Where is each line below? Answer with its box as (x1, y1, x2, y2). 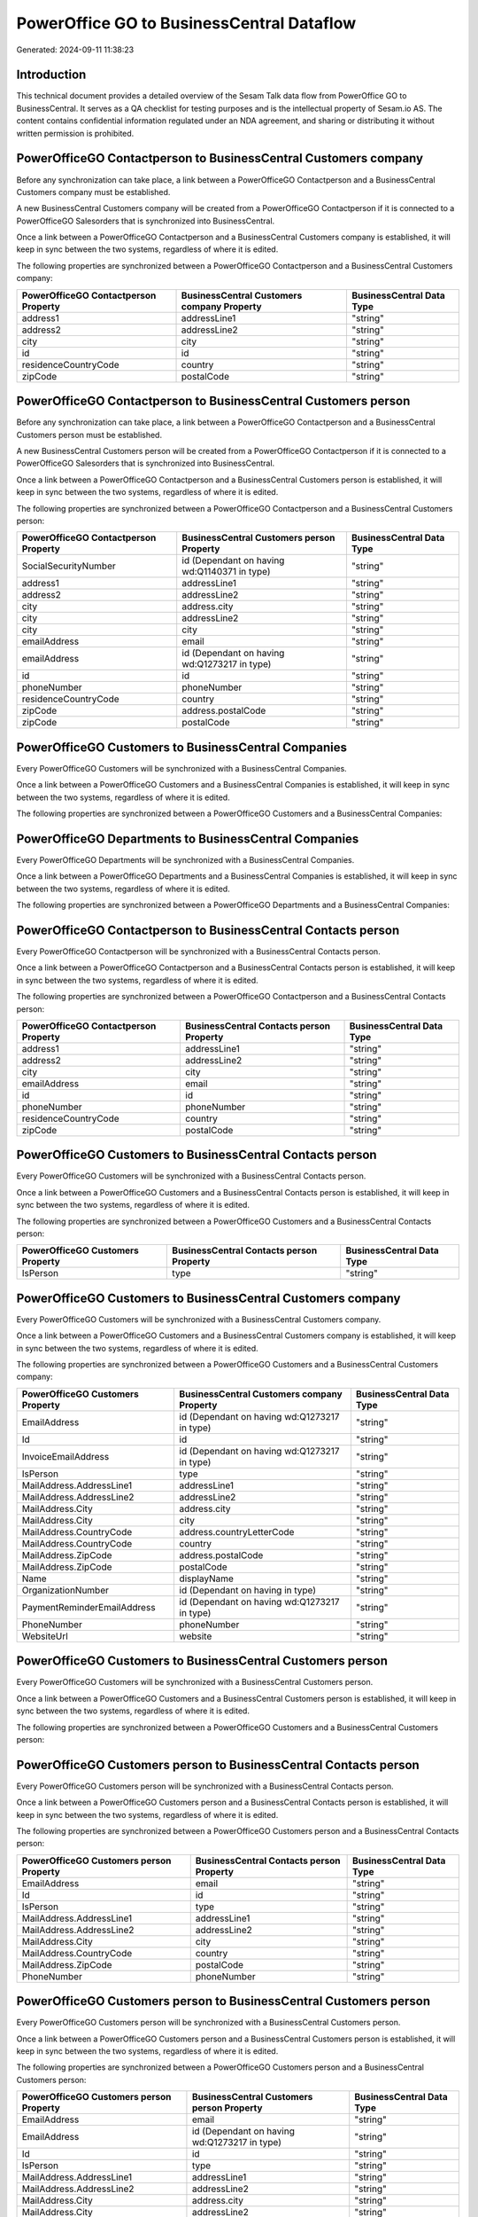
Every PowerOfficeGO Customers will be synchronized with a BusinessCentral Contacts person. (16, 1171, 366, 1181)
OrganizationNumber (21, 1584, 110, 1596)
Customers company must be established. (16, 186, 171, 197)
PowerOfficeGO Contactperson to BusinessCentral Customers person (16, 394, 411, 409)
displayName (179, 1572, 235, 1585)
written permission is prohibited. (16, 128, 135, 138)
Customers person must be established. (16, 429, 163, 440)
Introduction (16, 67, 87, 82)
